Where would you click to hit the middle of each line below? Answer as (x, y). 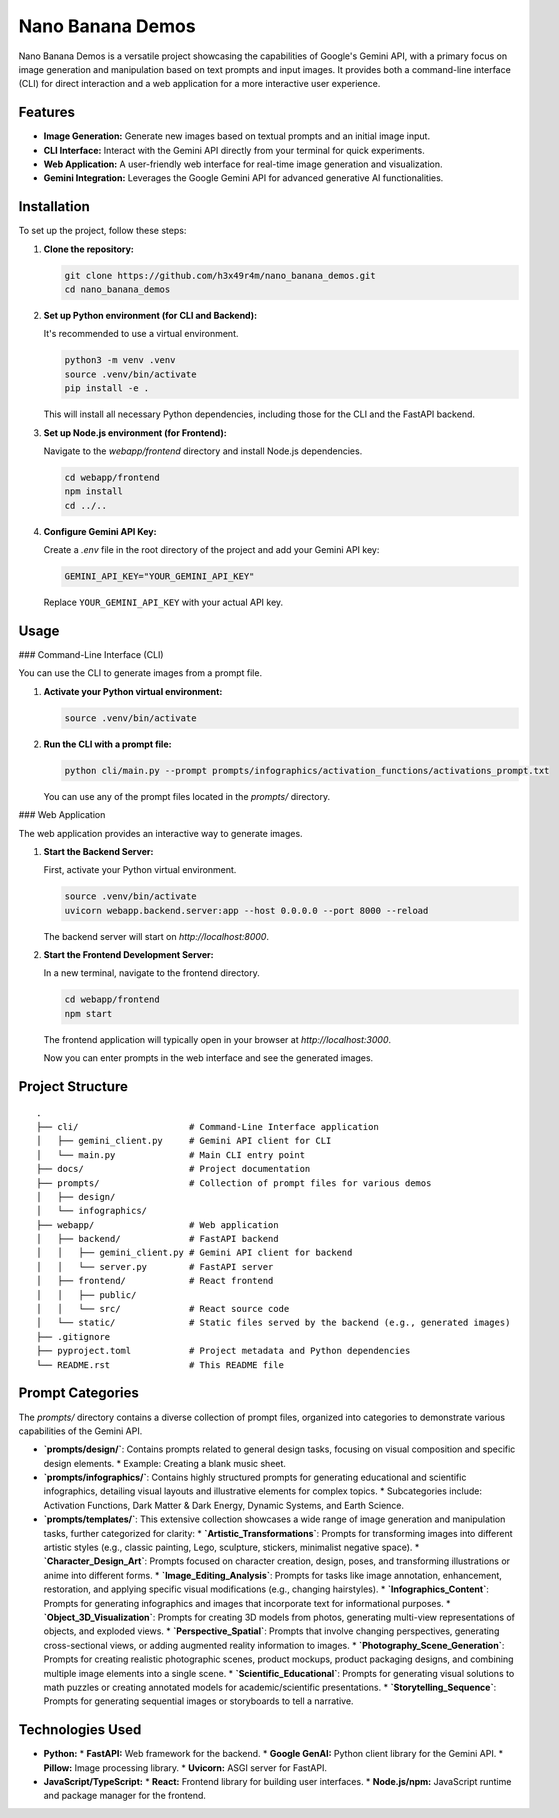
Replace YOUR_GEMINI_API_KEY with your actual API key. (163, 602)
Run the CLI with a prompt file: (107, 744)
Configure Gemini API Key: (100, 531)
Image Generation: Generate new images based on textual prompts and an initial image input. (236, 136)
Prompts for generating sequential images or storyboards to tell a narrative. (198, 1701)
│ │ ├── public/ (86, 1294)
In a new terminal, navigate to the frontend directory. (151, 973)
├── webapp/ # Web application (157, 1224)
